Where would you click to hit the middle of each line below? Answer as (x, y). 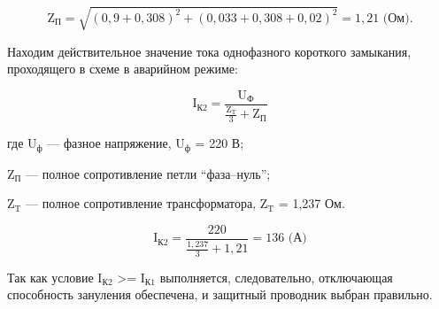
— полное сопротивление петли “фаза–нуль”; (148, 173)
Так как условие (50, 277)
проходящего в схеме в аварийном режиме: (123, 69)
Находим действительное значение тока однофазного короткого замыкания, (209, 51)
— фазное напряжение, (109, 143)
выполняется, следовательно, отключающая (276, 277)
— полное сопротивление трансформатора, (141, 203)
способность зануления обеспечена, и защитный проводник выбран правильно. (220, 294)
